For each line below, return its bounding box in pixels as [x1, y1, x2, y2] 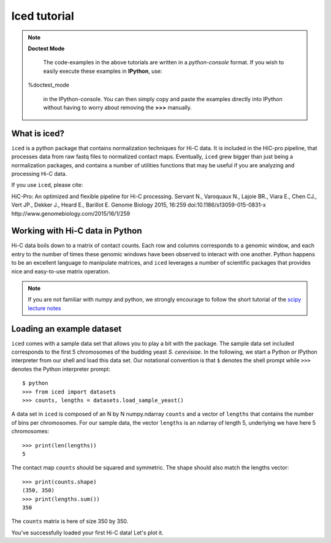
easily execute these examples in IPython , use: [43, 67, 162, 75]
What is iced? [11, 128, 64, 139]
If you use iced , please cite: [11, 181, 83, 189]
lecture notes [28, 304, 61, 312]
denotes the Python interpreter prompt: [11, 365, 110, 373]
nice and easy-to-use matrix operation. [11, 267, 110, 275]
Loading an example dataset [11, 324, 122, 334]
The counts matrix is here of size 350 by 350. [11, 518, 129, 525]
